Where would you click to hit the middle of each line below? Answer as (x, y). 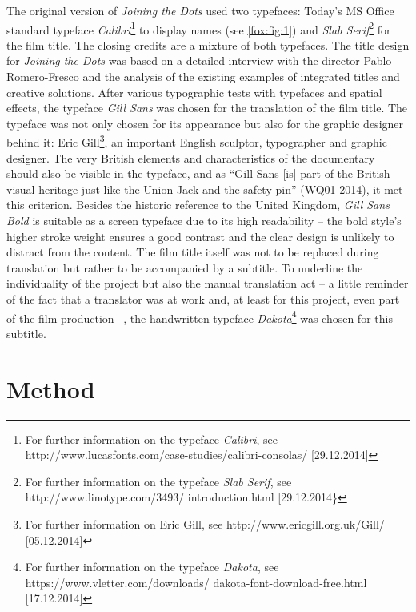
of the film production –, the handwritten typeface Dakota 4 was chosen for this (200, 316)
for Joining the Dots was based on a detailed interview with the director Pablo (199, 60)
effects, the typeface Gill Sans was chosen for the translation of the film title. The (207, 108)
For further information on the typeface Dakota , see (152, 567)
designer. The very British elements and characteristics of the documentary (191, 157)
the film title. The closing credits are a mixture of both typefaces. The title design (208, 44)
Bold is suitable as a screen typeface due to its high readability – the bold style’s (204, 221)
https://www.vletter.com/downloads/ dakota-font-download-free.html (196, 582)
